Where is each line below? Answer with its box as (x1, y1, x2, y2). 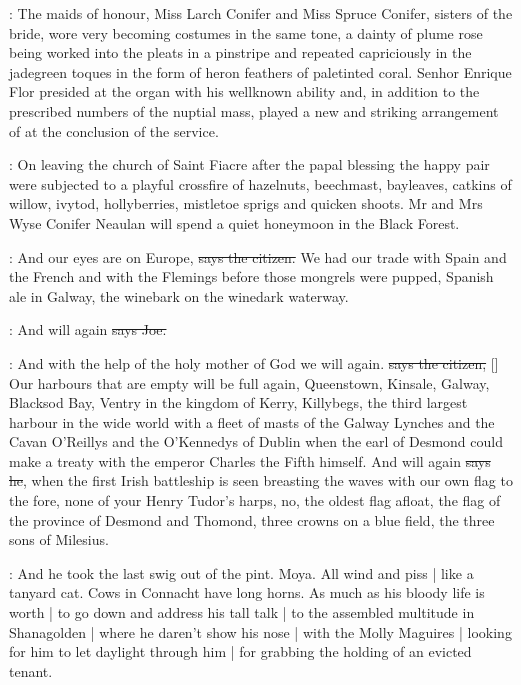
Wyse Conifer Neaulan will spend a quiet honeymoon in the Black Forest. (9, 212, 460, 233)
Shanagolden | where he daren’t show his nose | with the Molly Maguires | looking (9, 621, 512, 642)
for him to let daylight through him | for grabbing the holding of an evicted (9, 641, 472, 662)
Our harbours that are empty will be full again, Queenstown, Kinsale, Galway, (9, 372, 490, 393)
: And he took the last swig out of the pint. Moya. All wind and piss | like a (9, 562, 474, 583)
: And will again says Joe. (9, 319, 167, 340)
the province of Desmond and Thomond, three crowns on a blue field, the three (9, 509, 495, 530)
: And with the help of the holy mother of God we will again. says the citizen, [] (9, 352, 499, 373)
